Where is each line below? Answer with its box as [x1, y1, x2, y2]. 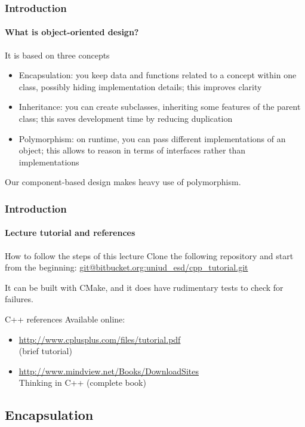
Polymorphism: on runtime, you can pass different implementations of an [19, 132, 286, 145]
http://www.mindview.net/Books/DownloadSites [19, 364, 199, 377]
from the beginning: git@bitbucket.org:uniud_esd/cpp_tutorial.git [5, 261, 248, 274]
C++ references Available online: [5, 313, 125, 325]
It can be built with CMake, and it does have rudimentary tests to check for [5, 281, 284, 293]
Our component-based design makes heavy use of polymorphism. [5, 176, 241, 188]
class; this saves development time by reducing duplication [19, 112, 233, 125]
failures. [5, 293, 33, 305]
